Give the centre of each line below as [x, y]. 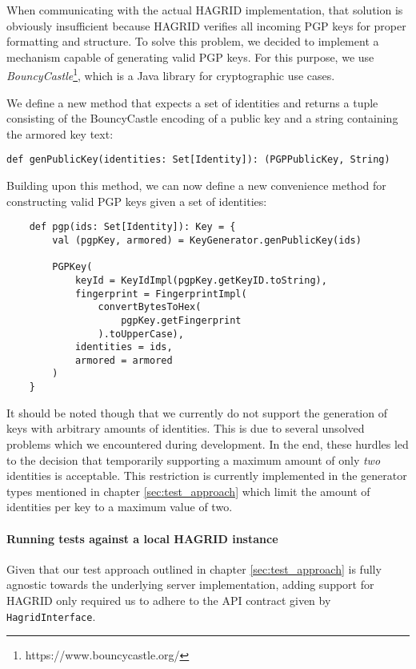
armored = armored [124, 360]
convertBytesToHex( [150, 307]
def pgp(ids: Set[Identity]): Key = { [132, 227]
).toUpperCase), [141, 334]
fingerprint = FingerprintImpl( [161, 294]
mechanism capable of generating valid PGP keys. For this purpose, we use [190, 56]
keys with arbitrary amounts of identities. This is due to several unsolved [186, 428]
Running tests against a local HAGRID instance [142, 538]
